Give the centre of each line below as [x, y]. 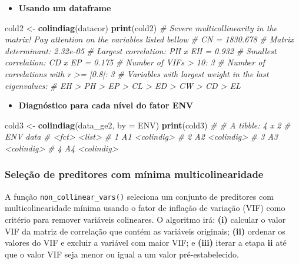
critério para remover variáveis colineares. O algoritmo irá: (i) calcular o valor [145, 219]
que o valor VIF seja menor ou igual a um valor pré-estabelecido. [122, 254]
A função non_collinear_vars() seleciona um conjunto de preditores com [139, 196]
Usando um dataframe [65, 8]
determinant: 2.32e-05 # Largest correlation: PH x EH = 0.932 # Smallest [141, 50]
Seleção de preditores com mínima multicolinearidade [134, 174]
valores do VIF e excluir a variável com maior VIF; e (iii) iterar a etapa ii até [146, 242]
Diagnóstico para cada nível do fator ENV [106, 105]
